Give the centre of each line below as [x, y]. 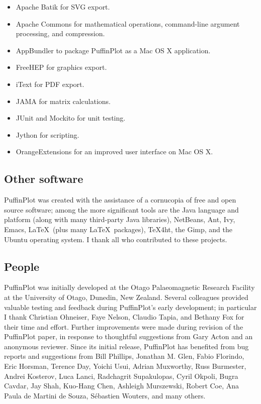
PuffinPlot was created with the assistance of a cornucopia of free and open [120, 200]
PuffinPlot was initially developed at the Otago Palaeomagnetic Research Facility [129, 287]
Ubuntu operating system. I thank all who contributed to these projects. [116, 239]
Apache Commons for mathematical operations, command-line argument [128, 23]
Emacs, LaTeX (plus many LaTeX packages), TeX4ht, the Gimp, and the [118, 229]
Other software [44, 179]
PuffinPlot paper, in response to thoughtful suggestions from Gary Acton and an [128, 336]
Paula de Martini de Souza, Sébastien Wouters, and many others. [105, 395]
